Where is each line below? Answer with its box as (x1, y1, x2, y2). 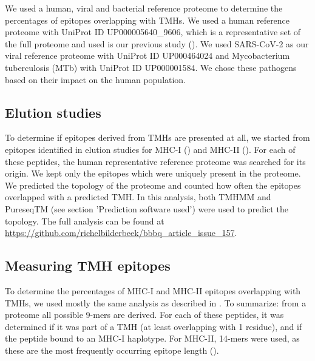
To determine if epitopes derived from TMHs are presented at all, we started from (5, 131, 310, 144)
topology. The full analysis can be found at (5, 214, 164, 227)
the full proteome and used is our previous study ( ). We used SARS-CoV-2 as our (5, 37, 309, 50)
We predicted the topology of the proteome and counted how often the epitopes (5, 178, 301, 191)
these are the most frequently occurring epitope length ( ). (5, 343, 219, 356)
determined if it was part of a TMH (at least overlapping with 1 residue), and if (5, 320, 302, 332)
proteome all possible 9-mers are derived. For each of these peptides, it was (5, 308, 284, 321)
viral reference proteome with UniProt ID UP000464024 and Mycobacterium (5, 49, 290, 62)
